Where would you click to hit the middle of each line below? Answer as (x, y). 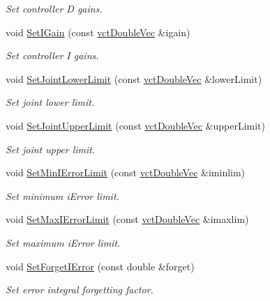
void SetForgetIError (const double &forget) (100, 266)
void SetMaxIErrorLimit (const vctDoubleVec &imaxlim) (127, 219)
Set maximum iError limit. (63, 242)
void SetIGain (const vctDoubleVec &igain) (98, 32)
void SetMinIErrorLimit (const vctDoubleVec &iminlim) (126, 172)
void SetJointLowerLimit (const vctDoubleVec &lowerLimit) (134, 78)
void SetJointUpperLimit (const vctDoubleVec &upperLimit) (136, 125)
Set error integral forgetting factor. (80, 290)
